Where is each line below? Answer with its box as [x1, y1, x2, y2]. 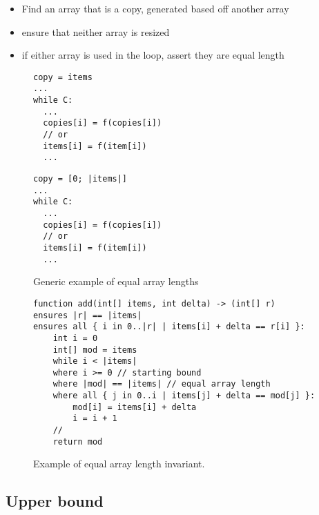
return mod [52, 436, 103, 447]
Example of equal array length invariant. [33, 456, 205, 471]
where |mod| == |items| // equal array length [52, 379, 271, 389]
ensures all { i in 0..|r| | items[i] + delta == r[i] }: [33, 322, 305, 332]
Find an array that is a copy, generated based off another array [21, 1, 289, 15]
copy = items [33, 72, 93, 82]
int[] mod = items [52, 344, 137, 355]
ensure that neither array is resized [21, 24, 170, 39]
